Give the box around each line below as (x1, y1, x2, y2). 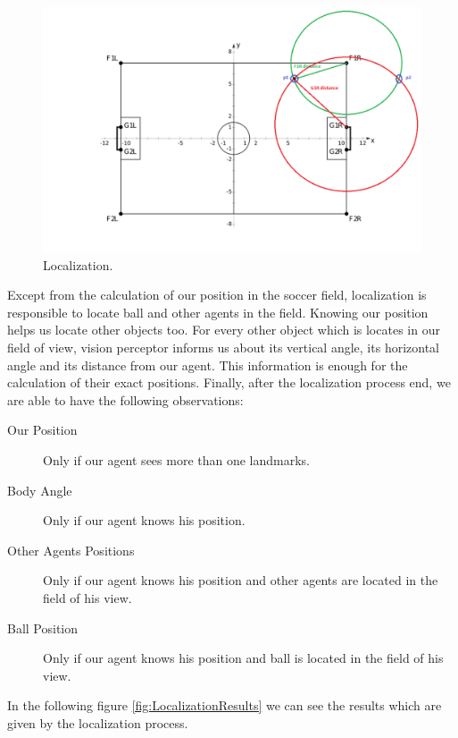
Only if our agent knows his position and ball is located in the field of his (43, 649, 444, 667)
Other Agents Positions (7, 540, 135, 559)
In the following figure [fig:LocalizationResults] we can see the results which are (7, 696, 442, 715)
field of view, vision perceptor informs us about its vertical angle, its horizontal (7, 338, 439, 357)
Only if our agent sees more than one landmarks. (43, 451, 311, 470)
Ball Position (7, 618, 79, 637)
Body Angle (7, 480, 72, 499)
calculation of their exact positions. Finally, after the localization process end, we (7, 373, 451, 392)
